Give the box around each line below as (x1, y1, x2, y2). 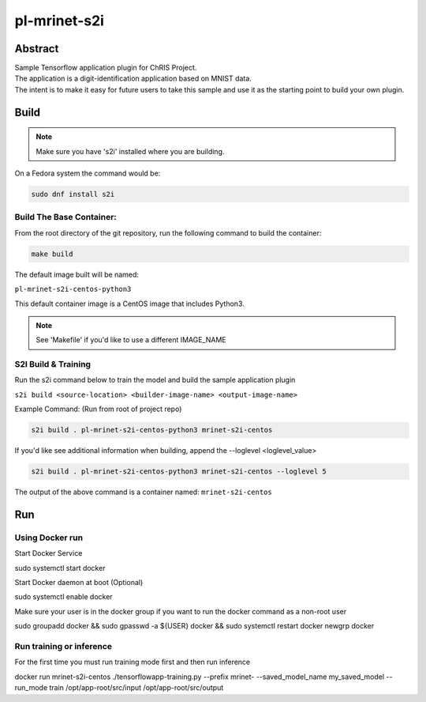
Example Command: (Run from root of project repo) (14, 404, 182, 414)
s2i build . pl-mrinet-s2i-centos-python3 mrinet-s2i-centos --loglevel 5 (31, 467, 327, 476)
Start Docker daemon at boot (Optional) (14, 578, 144, 587)
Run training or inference (14, 641, 113, 652)
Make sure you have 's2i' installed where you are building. (35, 146, 225, 156)
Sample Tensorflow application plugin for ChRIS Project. (14, 63, 197, 73)
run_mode (14, 683, 48, 693)
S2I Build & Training (14, 359, 91, 370)
